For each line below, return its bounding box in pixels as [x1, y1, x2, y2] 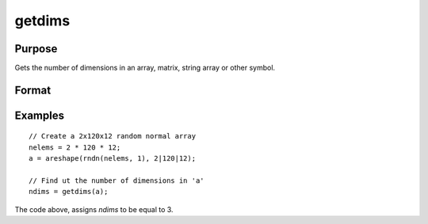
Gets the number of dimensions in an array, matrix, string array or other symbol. [14, 63, 276, 73]
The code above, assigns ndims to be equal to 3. [14, 204, 174, 214]
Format [14, 83, 52, 97]
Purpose [14, 42, 58, 55]
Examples [14, 108, 65, 122]
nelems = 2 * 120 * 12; [29, 142, 121, 152]
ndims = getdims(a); [29, 187, 109, 196]
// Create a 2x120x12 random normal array [29, 131, 197, 141]
